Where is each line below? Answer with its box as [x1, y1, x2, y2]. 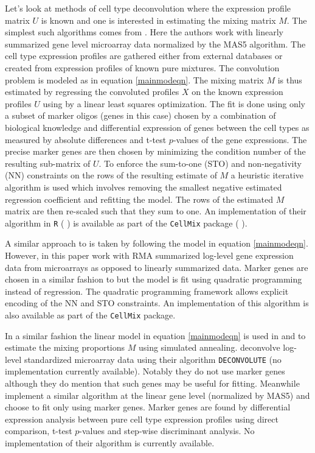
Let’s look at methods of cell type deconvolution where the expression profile [5, 2, 291, 14]
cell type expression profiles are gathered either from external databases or [5, 49, 283, 62]
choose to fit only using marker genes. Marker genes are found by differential [5, 401, 291, 413]
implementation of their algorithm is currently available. [5, 436, 215, 449]
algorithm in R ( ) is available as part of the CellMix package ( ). [5, 216, 247, 229]
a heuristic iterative [230, 169, 304, 181]
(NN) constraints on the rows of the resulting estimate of [5, 169, 217, 181]
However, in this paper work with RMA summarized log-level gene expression [5, 248, 294, 261]
